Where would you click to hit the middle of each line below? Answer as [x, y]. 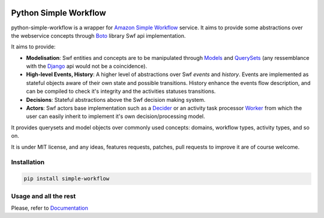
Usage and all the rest [43, 196]
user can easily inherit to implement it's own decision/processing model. [115, 116]
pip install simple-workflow [67, 179]
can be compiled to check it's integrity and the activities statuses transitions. [121, 91]
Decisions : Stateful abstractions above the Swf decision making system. [116, 99]
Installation [28, 162]
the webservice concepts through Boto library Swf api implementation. [98, 35]
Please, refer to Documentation [49, 208]
